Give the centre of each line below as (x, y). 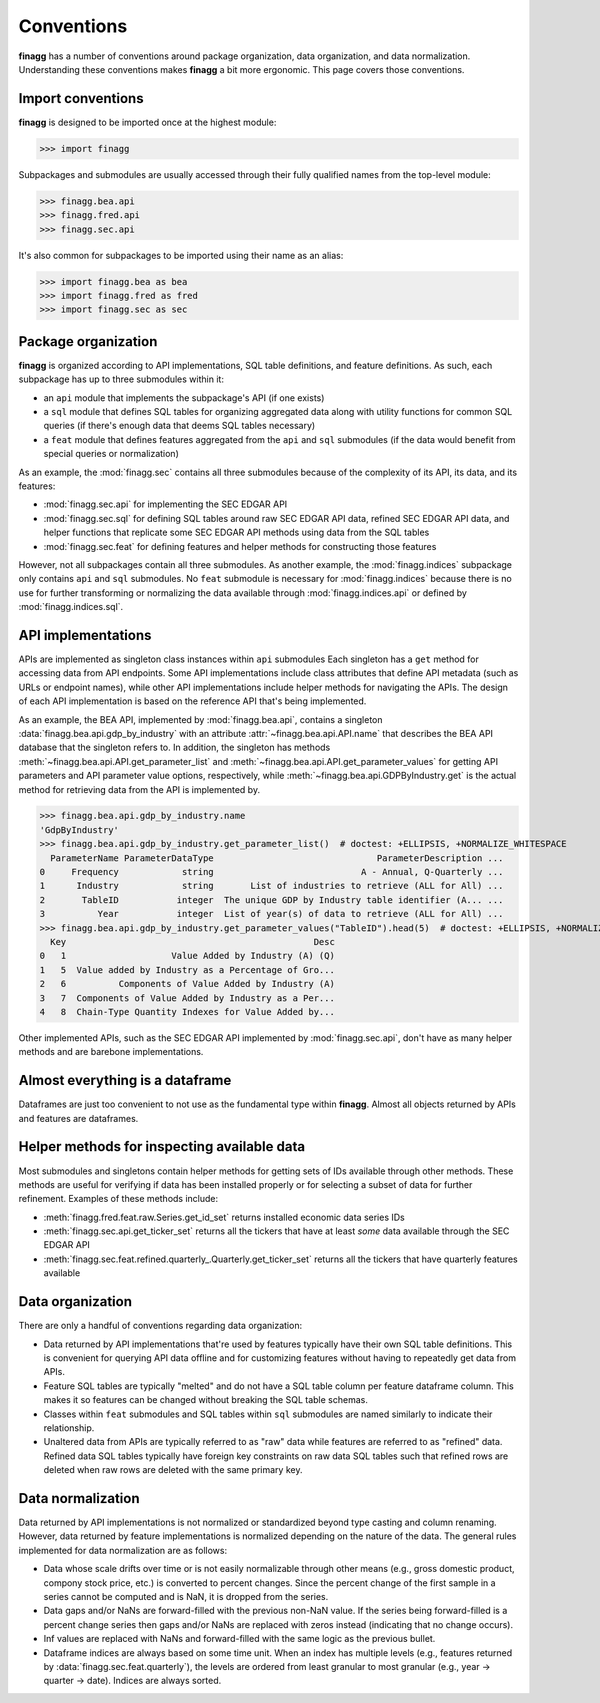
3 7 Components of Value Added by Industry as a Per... (187, 998)
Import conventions (81, 98)
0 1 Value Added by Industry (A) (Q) (187, 956)
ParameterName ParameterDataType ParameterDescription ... (277, 858)
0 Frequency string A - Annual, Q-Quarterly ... (271, 872)
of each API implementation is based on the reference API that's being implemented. (192, 701)
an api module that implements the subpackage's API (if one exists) (184, 397)
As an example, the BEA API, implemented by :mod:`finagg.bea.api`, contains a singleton (200, 719)
